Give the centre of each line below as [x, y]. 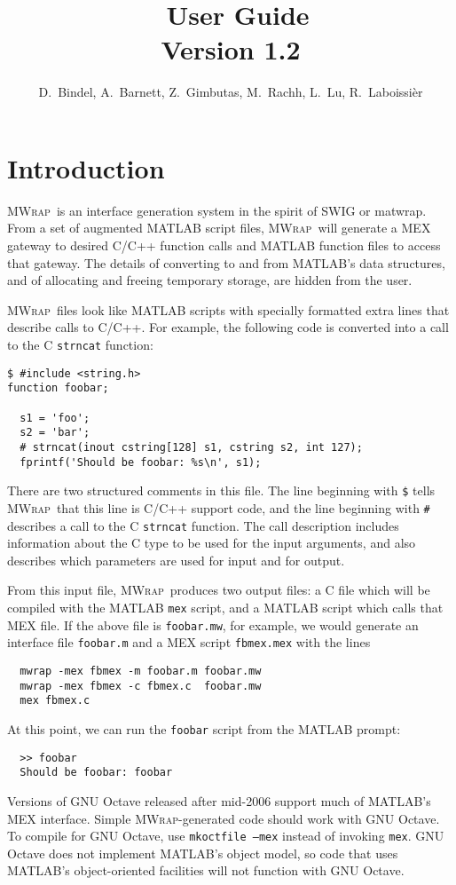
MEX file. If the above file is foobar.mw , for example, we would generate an [213, 624]
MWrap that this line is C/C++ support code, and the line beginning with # [219, 507]
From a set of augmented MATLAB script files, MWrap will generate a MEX [219, 228]
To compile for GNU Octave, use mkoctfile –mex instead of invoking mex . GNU [226, 836]
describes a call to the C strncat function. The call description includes [203, 525]
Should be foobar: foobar [96, 773]
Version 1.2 [231, 49]
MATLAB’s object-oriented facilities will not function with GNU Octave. [206, 870]
